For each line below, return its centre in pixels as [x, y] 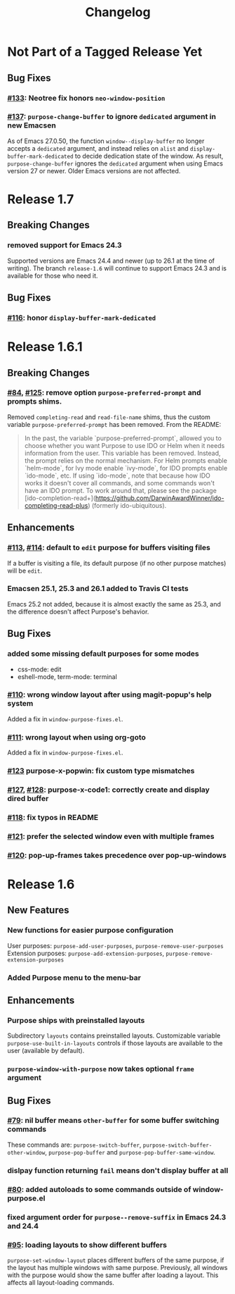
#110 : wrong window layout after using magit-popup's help [109, 695]
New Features [38, 910]
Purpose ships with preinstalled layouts [76, 1020]
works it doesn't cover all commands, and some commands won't [120, 483]
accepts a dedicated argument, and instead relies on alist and [98, 148]
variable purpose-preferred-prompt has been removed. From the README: [114, 424]
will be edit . [25, 571]
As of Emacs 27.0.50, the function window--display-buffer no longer [106, 141]
